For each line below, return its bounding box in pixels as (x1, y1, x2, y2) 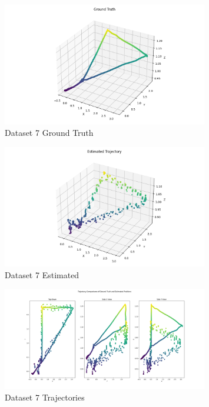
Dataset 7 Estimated (5, 268, 79, 281)
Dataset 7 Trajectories (5, 391, 85, 403)
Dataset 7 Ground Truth (5, 126, 94, 139)
